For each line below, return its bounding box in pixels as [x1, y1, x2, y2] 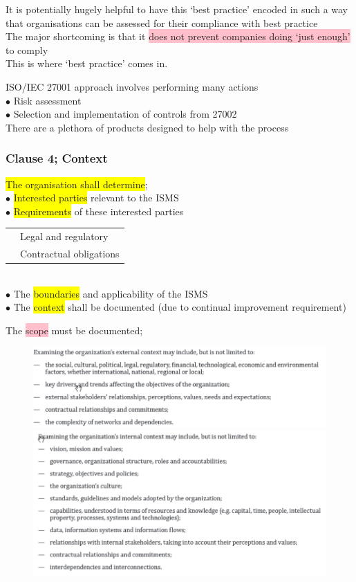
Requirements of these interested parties [13, 203, 184, 218]
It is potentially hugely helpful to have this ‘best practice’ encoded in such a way [6, 2, 348, 16]
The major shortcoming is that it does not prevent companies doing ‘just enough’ [6, 29, 350, 44]
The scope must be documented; [6, 322, 143, 337]
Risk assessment [13, 93, 82, 107]
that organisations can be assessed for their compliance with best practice [6, 15, 318, 30]
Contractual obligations [20, 246, 120, 260]
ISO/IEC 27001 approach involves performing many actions [6, 79, 259, 93]
